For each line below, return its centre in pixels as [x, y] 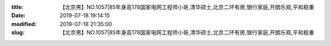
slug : [18, 33]
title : [17, 7]
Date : [18, 16]
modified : [24, 24]
